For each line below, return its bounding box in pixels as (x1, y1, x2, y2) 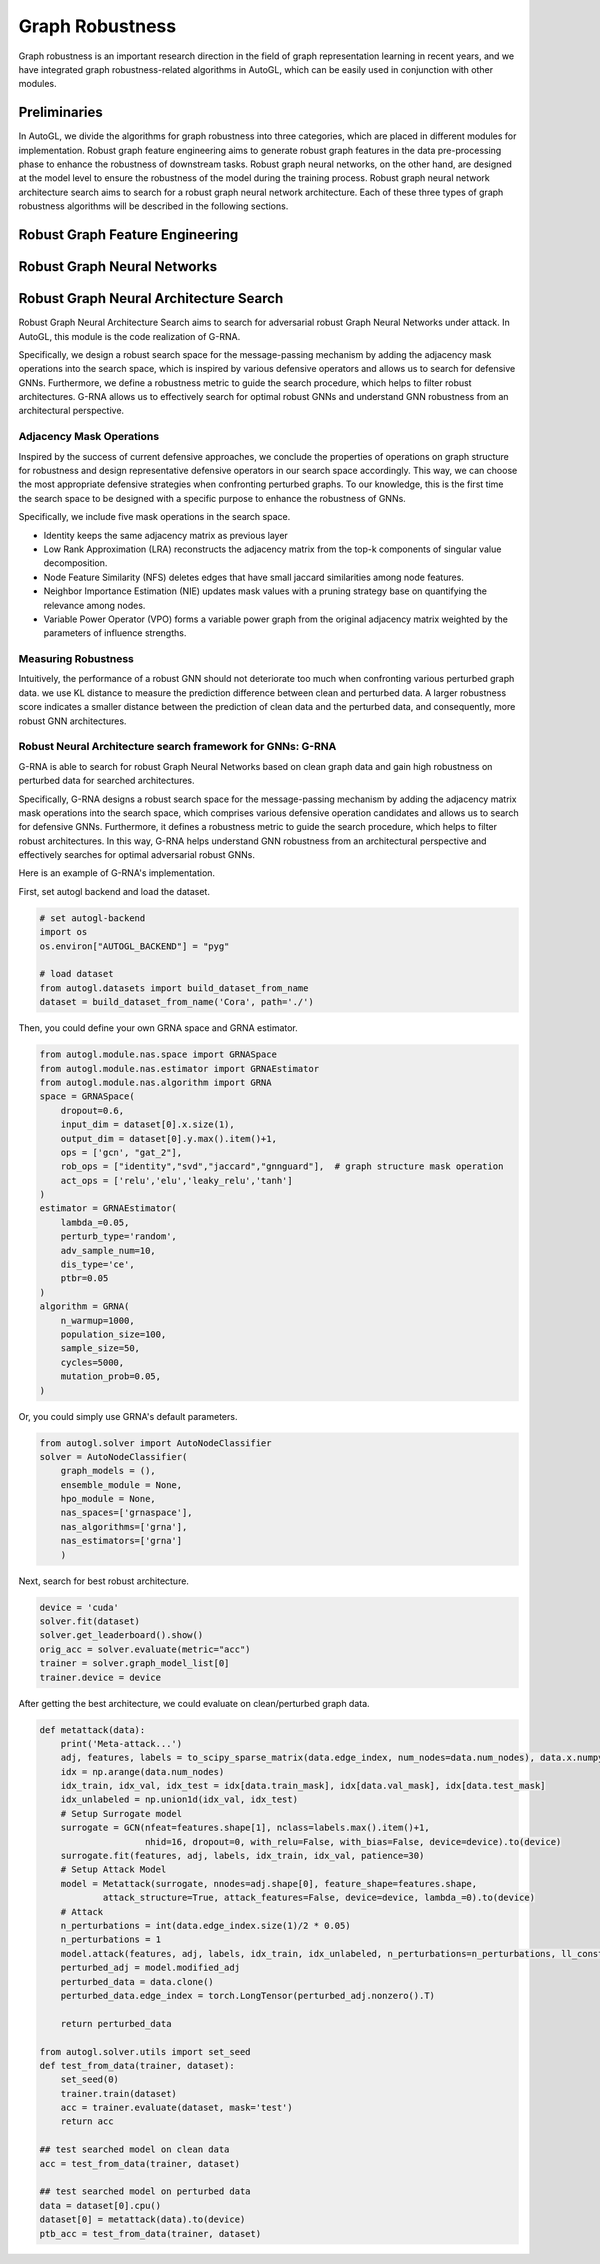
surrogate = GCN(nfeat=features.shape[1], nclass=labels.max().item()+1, (60, 1822, 430, 1834)
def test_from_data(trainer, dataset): (39, 2060, 235, 2071)
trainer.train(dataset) (60, 2088, 177, 2099)
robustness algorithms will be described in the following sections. (18, 200, 289, 212)
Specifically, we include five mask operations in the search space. (18, 511, 291, 523)
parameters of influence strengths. (43, 627, 187, 639)
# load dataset (39, 968, 114, 980)
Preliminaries (18, 104, 104, 121)
